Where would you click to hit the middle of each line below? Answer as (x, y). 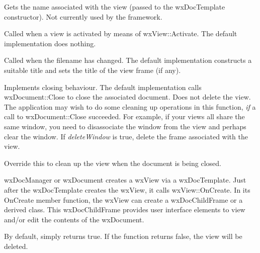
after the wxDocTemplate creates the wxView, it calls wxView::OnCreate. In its (127, 189)
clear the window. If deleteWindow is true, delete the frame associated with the (126, 136)
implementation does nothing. (50, 43)
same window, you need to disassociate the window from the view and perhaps (125, 126)
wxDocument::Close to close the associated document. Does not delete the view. (127, 97)
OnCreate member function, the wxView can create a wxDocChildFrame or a (123, 199)
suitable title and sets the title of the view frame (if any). (93, 70)
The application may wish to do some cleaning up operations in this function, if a (130, 106)
